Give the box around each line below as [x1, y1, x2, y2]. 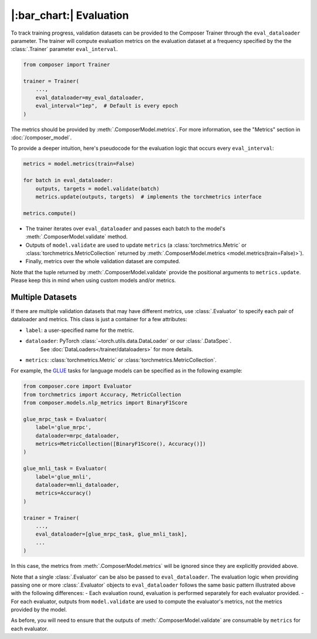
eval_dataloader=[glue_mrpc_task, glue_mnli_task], [35, 531, 188, 537]
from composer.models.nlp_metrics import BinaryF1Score [23, 399, 188, 406]
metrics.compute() [23, 210, 76, 217]
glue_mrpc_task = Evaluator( [23, 416, 107, 422]
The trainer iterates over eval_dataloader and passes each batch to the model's [25, 225, 225, 232]
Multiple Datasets [11, 292, 77, 302]
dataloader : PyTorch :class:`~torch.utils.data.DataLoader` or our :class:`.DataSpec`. [25, 338, 232, 345]
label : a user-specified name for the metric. [25, 327, 134, 334]
